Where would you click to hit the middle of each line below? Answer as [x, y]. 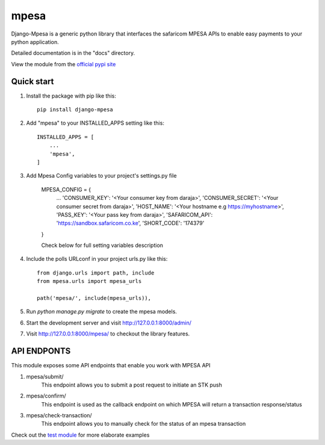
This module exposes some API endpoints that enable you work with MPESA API [111, 366]
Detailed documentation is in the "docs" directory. [73, 53]
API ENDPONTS [41, 351]
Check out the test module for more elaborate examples [80, 435]
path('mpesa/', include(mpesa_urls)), [94, 298]
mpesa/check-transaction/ [59, 415]
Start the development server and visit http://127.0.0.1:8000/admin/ [109, 323]
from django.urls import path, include [96, 273]
